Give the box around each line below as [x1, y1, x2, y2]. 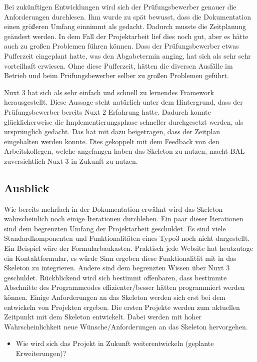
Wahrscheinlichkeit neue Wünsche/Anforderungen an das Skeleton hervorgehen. [4, 321, 248, 331]
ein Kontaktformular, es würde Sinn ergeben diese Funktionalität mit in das [4, 252, 236, 263]
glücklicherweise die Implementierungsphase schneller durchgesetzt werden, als [4, 116, 243, 127]
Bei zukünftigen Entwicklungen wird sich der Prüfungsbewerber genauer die [4, 2, 236, 12]
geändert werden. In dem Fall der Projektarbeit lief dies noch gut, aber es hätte [4, 31, 248, 41]
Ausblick [4, 180, 49, 195]
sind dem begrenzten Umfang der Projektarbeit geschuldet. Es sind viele [4, 223, 226, 233]
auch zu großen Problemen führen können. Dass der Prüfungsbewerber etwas [4, 41, 239, 51]
